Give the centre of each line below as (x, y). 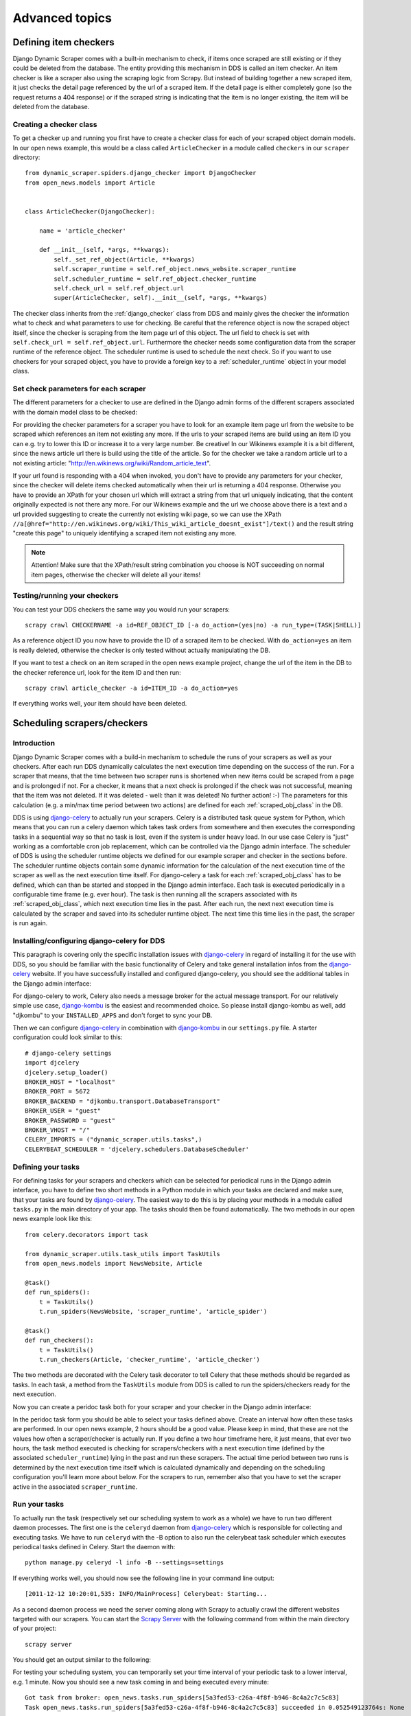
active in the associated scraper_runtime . (75, 1487)
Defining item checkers (63, 42)
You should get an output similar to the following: (82, 1660)
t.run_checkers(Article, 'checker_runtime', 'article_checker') (149, 1359)
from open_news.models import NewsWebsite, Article (114, 1264)
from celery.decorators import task (86, 1234)
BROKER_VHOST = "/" (58, 1130)
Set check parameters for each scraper (79, 389)
